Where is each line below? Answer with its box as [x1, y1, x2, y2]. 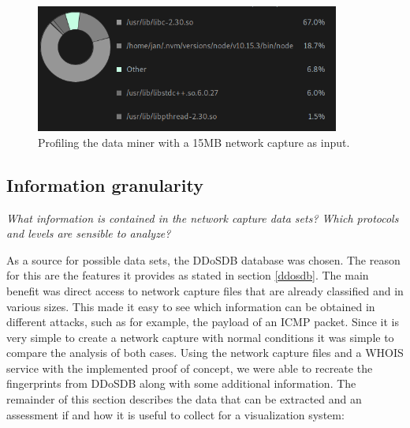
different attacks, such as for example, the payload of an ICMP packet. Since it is [6, 313, 399, 330]
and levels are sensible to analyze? [6, 225, 171, 242]
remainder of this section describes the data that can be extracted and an [6, 391, 362, 407]
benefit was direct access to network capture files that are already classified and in [6, 282, 404, 298]
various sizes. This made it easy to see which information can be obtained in [6, 298, 375, 314]
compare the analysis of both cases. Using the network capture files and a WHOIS [6, 344, 404, 361]
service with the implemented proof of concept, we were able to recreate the [6, 359, 373, 376]
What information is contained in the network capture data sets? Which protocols [6, 209, 399, 226]
